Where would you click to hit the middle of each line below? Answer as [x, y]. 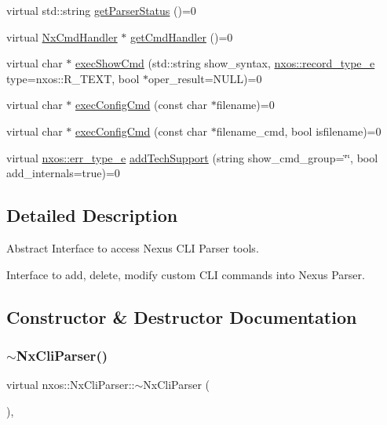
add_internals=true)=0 [63, 173]
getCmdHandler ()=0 [182, 36]
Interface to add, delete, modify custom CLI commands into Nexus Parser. [186, 274]
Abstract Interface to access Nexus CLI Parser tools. [133, 247]
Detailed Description [92, 215]
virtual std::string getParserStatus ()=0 [101, 10]
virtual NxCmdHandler [62, 36]
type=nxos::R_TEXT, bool [73, 78]
